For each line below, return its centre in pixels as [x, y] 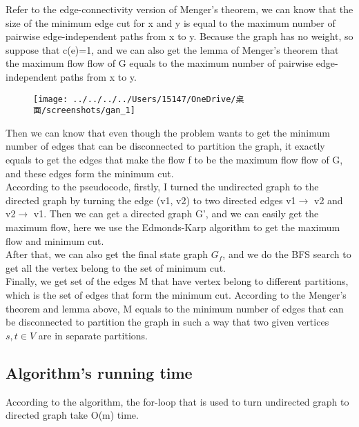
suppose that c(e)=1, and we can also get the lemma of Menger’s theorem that [172, 49]
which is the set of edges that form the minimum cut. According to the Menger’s [176, 295]
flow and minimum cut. [55, 240]
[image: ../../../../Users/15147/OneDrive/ [135, 99]
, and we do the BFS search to [287, 254]
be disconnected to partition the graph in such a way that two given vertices [167, 322]
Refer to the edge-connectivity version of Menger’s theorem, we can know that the [179, 9]
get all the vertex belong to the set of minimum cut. [116, 267]
